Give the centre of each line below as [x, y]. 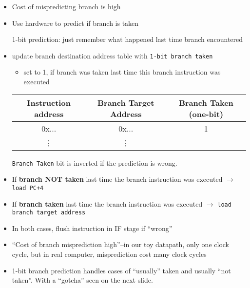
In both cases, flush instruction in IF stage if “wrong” [92, 228]
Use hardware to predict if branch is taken [75, 23]
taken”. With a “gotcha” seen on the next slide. [82, 280]
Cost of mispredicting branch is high [66, 6]
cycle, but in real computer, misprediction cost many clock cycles [109, 254]
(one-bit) [206, 114]
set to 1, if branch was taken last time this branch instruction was [122, 72]
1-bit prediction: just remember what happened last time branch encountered [127, 39]
